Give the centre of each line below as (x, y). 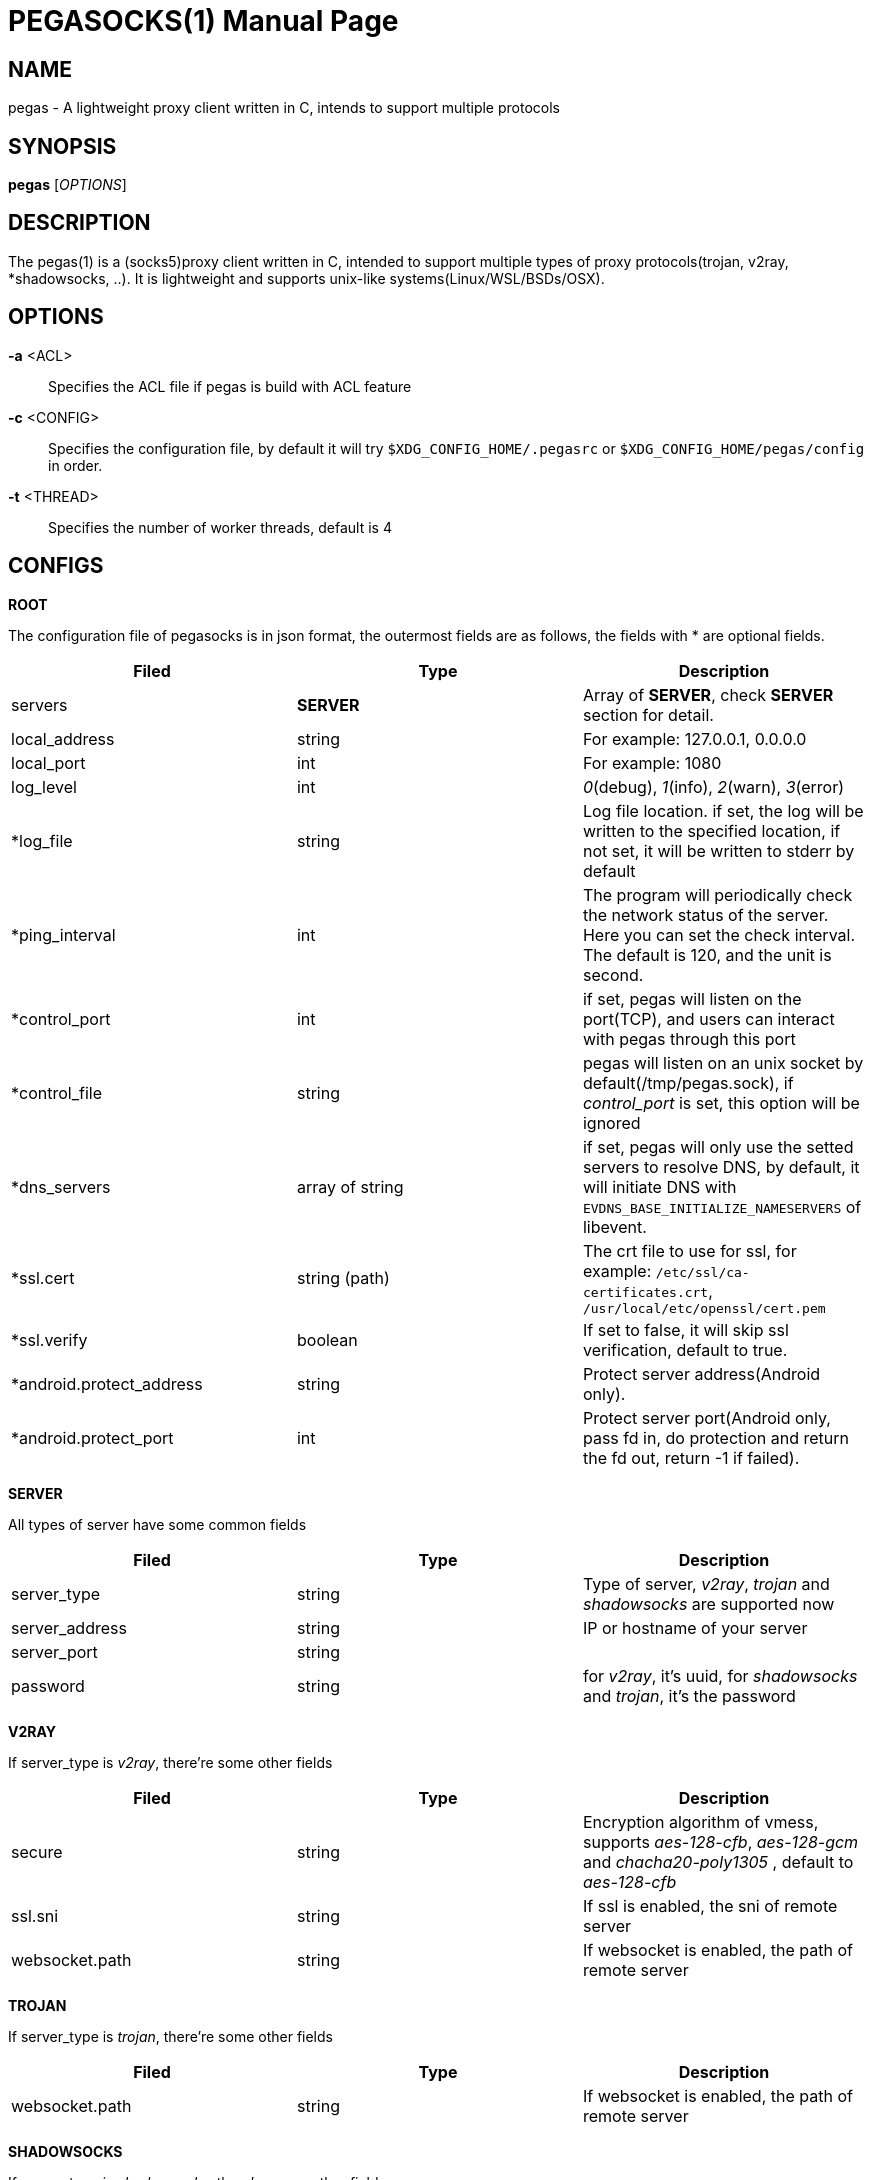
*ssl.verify (49, 1339)
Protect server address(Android (701, 1373)
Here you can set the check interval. (719, 934)
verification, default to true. (685, 1349)
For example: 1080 (652, 762)
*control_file (56, 1092)
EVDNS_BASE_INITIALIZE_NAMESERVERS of (722, 1206)
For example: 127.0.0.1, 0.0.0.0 (694, 738)
